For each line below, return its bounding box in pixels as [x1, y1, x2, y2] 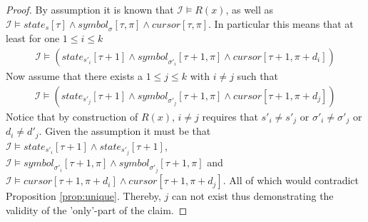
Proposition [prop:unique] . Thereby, [6, 188, 161, 203]
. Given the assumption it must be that [39, 123, 211, 138]
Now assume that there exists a [6, 69, 143, 84]
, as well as [225, 2, 274, 16]
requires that [202, 109, 258, 123]
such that [237, 69, 278, 84]
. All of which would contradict [223, 173, 359, 188]
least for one [6, 31, 60, 46]
